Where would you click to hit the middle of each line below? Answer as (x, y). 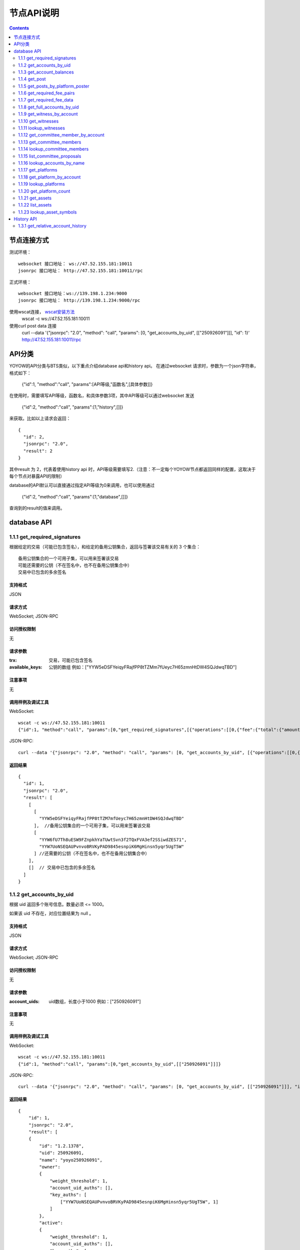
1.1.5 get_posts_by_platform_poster (54, 86)
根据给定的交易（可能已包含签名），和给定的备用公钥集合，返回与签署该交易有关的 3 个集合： (105, 547)
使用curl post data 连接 (33, 325)
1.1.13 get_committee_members (50, 142)
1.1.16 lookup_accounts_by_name (51, 163)
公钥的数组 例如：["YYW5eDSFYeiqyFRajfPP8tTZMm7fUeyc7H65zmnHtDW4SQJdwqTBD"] (143, 667)
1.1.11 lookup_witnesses (41, 128)
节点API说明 (34, 13)
